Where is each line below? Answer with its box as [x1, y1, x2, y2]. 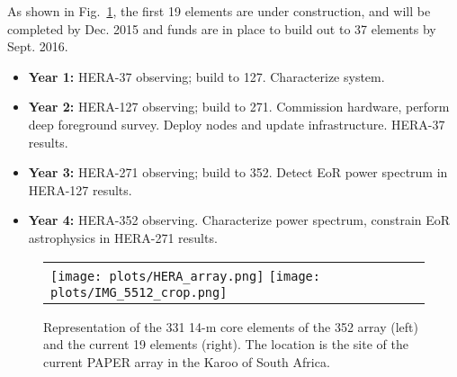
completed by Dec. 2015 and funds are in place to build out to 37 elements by [7, 19, 436, 38]
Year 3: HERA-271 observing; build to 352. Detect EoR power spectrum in [28, 163, 448, 182]
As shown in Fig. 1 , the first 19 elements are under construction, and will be [7, 2, 431, 20]
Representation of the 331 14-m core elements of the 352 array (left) [43, 317, 418, 336]
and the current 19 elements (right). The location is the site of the [43, 335, 408, 354]
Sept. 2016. [7, 37, 68, 56]
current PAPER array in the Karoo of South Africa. [43, 352, 330, 371]
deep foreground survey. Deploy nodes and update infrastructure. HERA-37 [28, 114, 445, 133]
